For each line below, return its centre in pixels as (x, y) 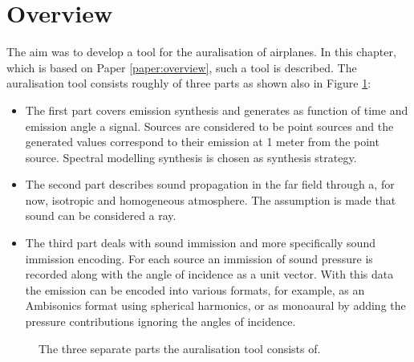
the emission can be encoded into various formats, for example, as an (195, 289)
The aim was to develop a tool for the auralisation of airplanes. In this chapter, (201, 52)
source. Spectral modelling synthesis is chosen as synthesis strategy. (191, 157)
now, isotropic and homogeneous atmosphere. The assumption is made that (211, 199)
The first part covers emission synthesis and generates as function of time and (217, 110)
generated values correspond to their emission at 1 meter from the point (202, 142)
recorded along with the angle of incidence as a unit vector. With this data (209, 274)
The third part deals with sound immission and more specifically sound (200, 243)
